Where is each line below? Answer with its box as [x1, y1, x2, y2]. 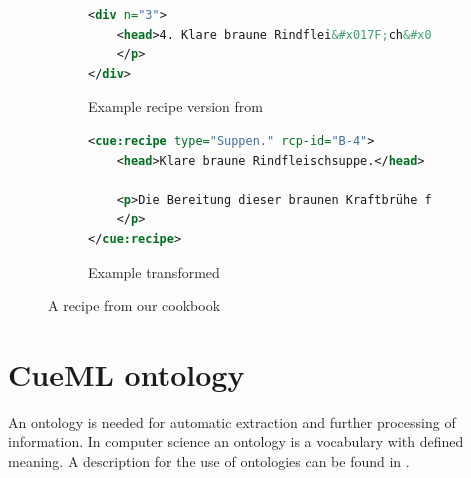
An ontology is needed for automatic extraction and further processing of [8, 411, 456, 432]
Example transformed [88, 261, 220, 282]
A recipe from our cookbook [48, 295, 221, 316]
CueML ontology [8, 353, 245, 394]
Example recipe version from [88, 96, 263, 117]
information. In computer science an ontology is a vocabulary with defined [8, 431, 464, 452]
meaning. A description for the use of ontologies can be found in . [8, 451, 410, 472]
